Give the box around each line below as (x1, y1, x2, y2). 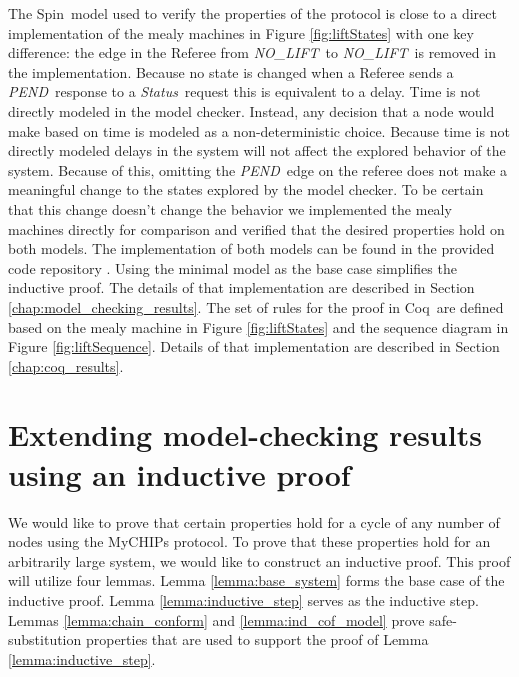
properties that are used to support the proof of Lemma (85, 629, 429, 650)
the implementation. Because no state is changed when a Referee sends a (8, 61, 454, 82)
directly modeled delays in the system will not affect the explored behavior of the (8, 140, 506, 161)
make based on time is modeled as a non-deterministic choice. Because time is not (8, 120, 510, 141)
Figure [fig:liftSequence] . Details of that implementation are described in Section (8, 336, 500, 357)
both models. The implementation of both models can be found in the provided (8, 238, 495, 259)
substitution (8, 629, 82, 650)
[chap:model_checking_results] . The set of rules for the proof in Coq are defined (8, 296, 504, 317)
